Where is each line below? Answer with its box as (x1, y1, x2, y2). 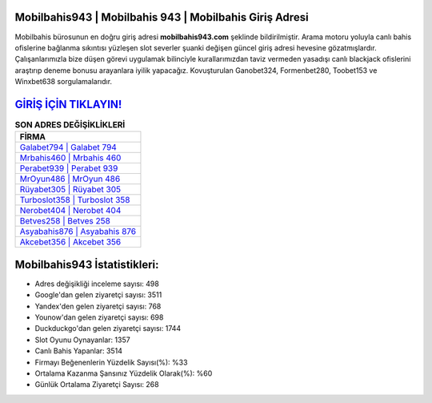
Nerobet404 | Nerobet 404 (19, 205, 122, 216)
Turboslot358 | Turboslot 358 (19, 195, 130, 206)
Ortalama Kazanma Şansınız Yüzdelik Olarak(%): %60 (34, 369, 213, 378)
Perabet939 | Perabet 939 (19, 163, 118, 174)
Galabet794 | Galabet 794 (19, 142, 118, 153)
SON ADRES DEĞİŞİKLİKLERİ (14, 119, 126, 131)
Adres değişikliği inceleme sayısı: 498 (34, 279, 159, 288)
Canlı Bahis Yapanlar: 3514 (34, 346, 123, 356)
